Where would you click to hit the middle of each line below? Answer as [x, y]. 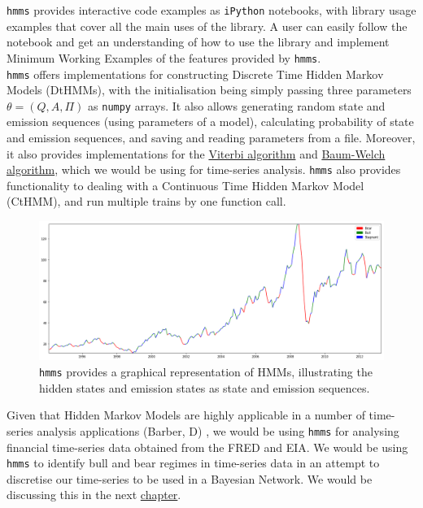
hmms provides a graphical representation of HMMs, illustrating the [206, 372]
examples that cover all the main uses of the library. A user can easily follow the [207, 26]
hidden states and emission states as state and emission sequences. [205, 387]
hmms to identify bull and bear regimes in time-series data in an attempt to [193, 463]
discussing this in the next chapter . [94, 495]
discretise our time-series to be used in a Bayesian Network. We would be [190, 478]
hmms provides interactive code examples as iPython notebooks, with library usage [211, 10]
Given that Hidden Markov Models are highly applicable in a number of [186, 415]
